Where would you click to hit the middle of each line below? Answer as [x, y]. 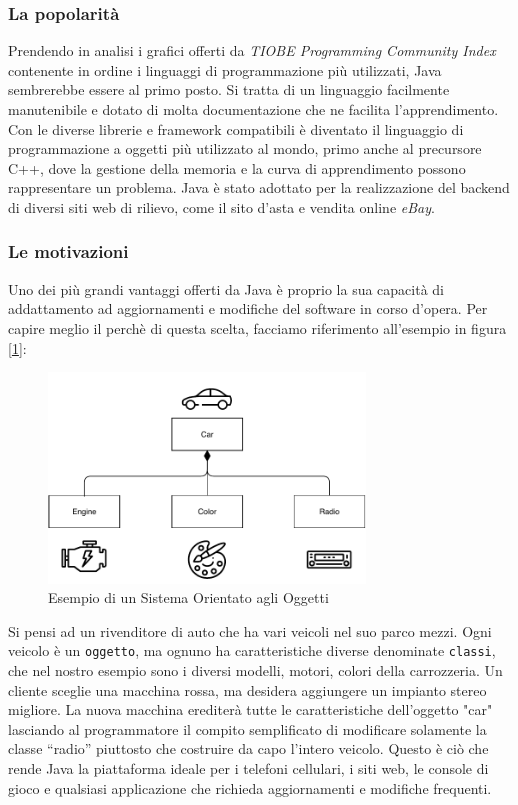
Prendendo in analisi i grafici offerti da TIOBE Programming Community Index [252, 50]
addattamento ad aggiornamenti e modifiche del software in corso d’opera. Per [248, 308]
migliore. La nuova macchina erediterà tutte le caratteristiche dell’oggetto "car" [250, 709]
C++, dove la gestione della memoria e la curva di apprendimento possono [237, 167]
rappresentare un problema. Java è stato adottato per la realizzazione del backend [259, 187]
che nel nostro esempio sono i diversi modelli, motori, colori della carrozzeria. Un [255, 670]
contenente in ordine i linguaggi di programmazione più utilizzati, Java [225, 69]
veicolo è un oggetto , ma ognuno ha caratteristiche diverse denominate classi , [252, 650]
